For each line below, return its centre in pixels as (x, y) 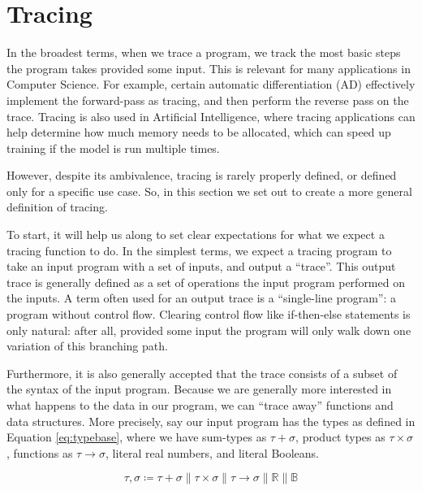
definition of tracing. (57, 207)
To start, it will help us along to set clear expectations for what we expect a (196, 235)
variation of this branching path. (87, 346)
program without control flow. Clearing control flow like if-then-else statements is (209, 314)
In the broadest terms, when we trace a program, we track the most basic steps (204, 52)
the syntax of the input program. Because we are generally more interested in (199, 389)
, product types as (340, 437)
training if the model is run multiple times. (113, 148)
